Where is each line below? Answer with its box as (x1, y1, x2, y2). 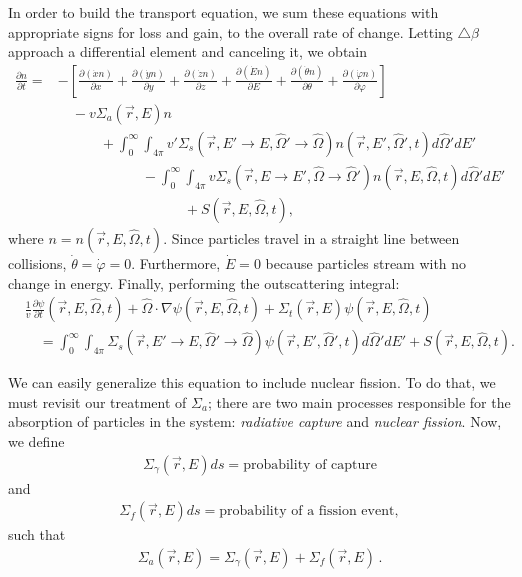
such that (8, 524, 66, 545)
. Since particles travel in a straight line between (163, 227, 460, 248)
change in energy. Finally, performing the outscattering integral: (8, 272, 400, 293)
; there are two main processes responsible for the (207, 391, 511, 412)
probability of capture (243, 457, 377, 472)
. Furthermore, (131, 252, 221, 273)
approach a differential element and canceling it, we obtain (8, 41, 368, 62)
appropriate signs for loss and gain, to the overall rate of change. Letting (8, 21, 453, 42)
